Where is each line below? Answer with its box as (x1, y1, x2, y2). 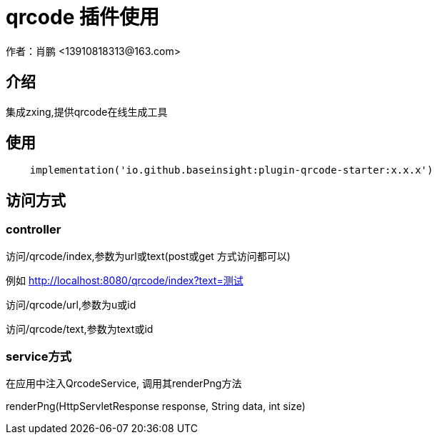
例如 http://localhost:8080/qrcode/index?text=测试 (6, 274, 243, 286)
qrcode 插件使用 (6, 5, 159, 29)
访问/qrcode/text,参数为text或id (6, 322, 154, 335)
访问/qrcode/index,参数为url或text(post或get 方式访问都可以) (6, 249, 291, 262)
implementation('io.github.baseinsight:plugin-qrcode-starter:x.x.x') (29, 164, 433, 176)
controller (6, 222, 61, 237)
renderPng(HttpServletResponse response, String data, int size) (6, 400, 306, 413)
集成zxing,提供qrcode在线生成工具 (6, 105, 168, 118)
